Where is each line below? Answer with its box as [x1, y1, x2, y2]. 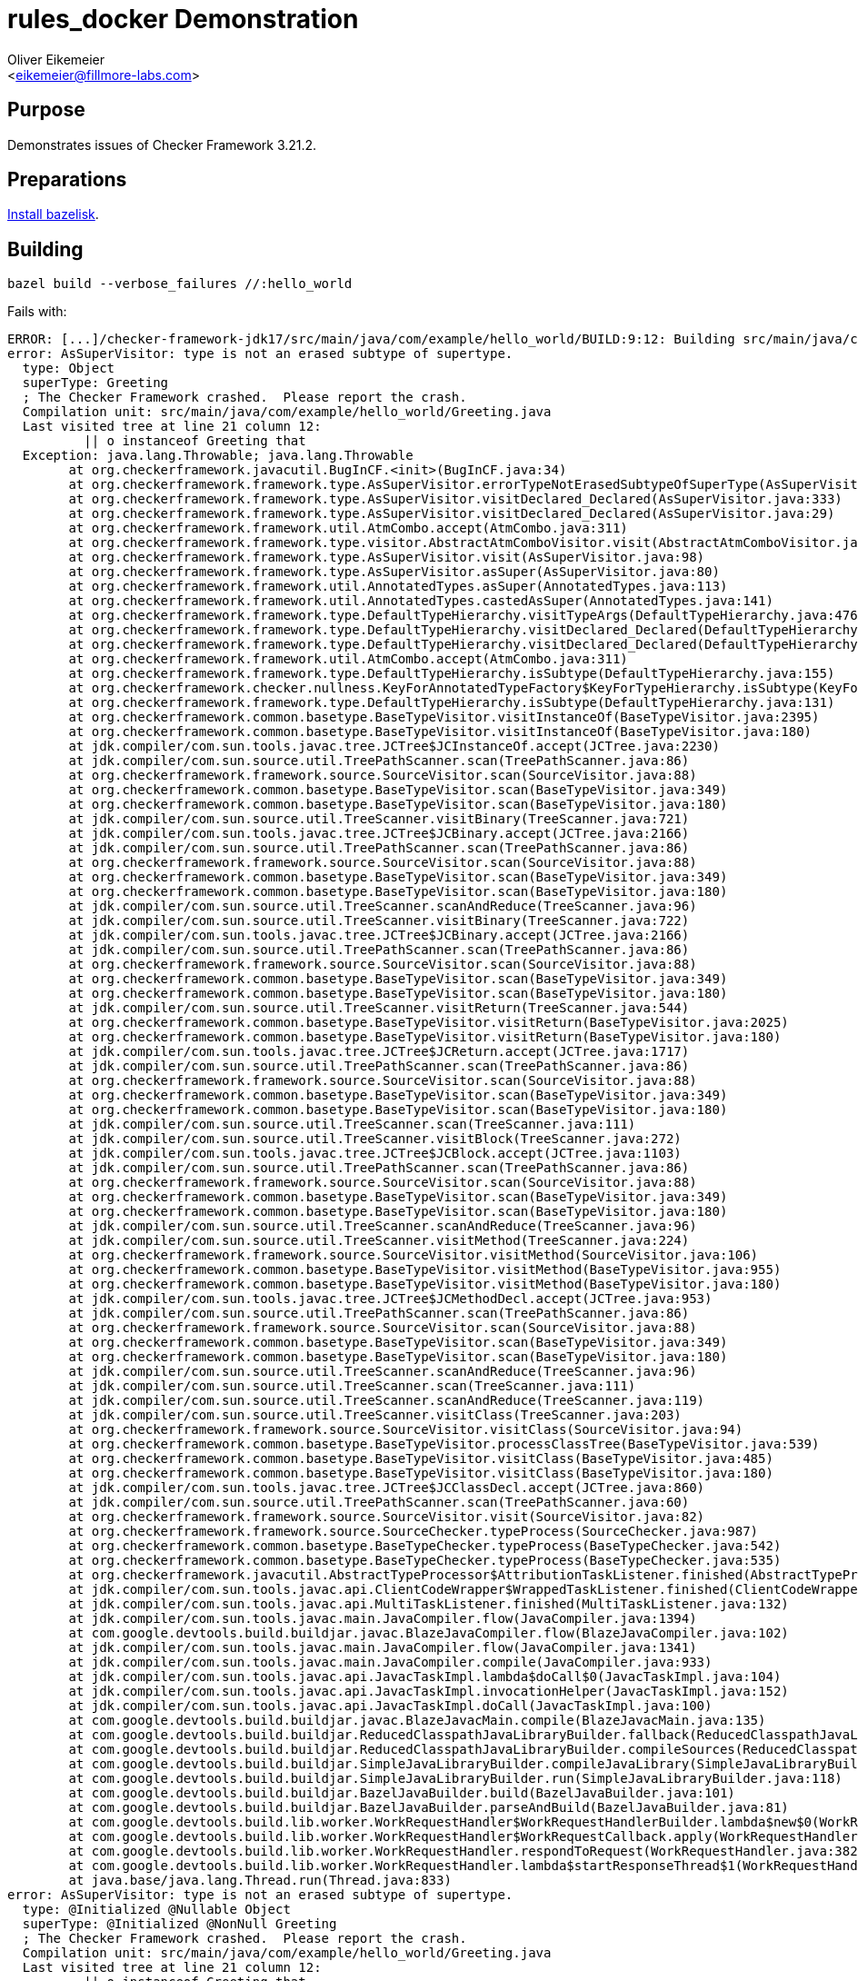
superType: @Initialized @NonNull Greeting [22, 1916, 337, 1932]
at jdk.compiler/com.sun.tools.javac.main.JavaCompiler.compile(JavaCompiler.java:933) [68, 1655, 713, 1670]
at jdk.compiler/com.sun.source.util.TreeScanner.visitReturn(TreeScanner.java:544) [68, 1000, 690, 1016]
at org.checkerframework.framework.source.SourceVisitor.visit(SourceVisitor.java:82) [68, 1509, 705, 1525]
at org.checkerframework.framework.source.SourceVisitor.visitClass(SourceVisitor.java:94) [68, 1422, 743, 1438]
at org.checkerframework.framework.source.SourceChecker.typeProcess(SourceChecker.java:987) [68, 1524, 759, 1539]
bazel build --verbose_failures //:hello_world [7, 276, 353, 292]
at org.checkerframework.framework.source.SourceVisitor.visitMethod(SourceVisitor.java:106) [68, 1248, 759, 1263]
